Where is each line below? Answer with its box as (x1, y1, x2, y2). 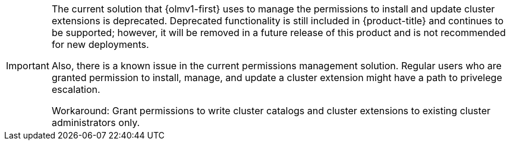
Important (6, 60, 49, 72)
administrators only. (51, 117, 140, 128)
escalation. (51, 83, 100, 95)
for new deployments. (51, 38, 149, 50)
